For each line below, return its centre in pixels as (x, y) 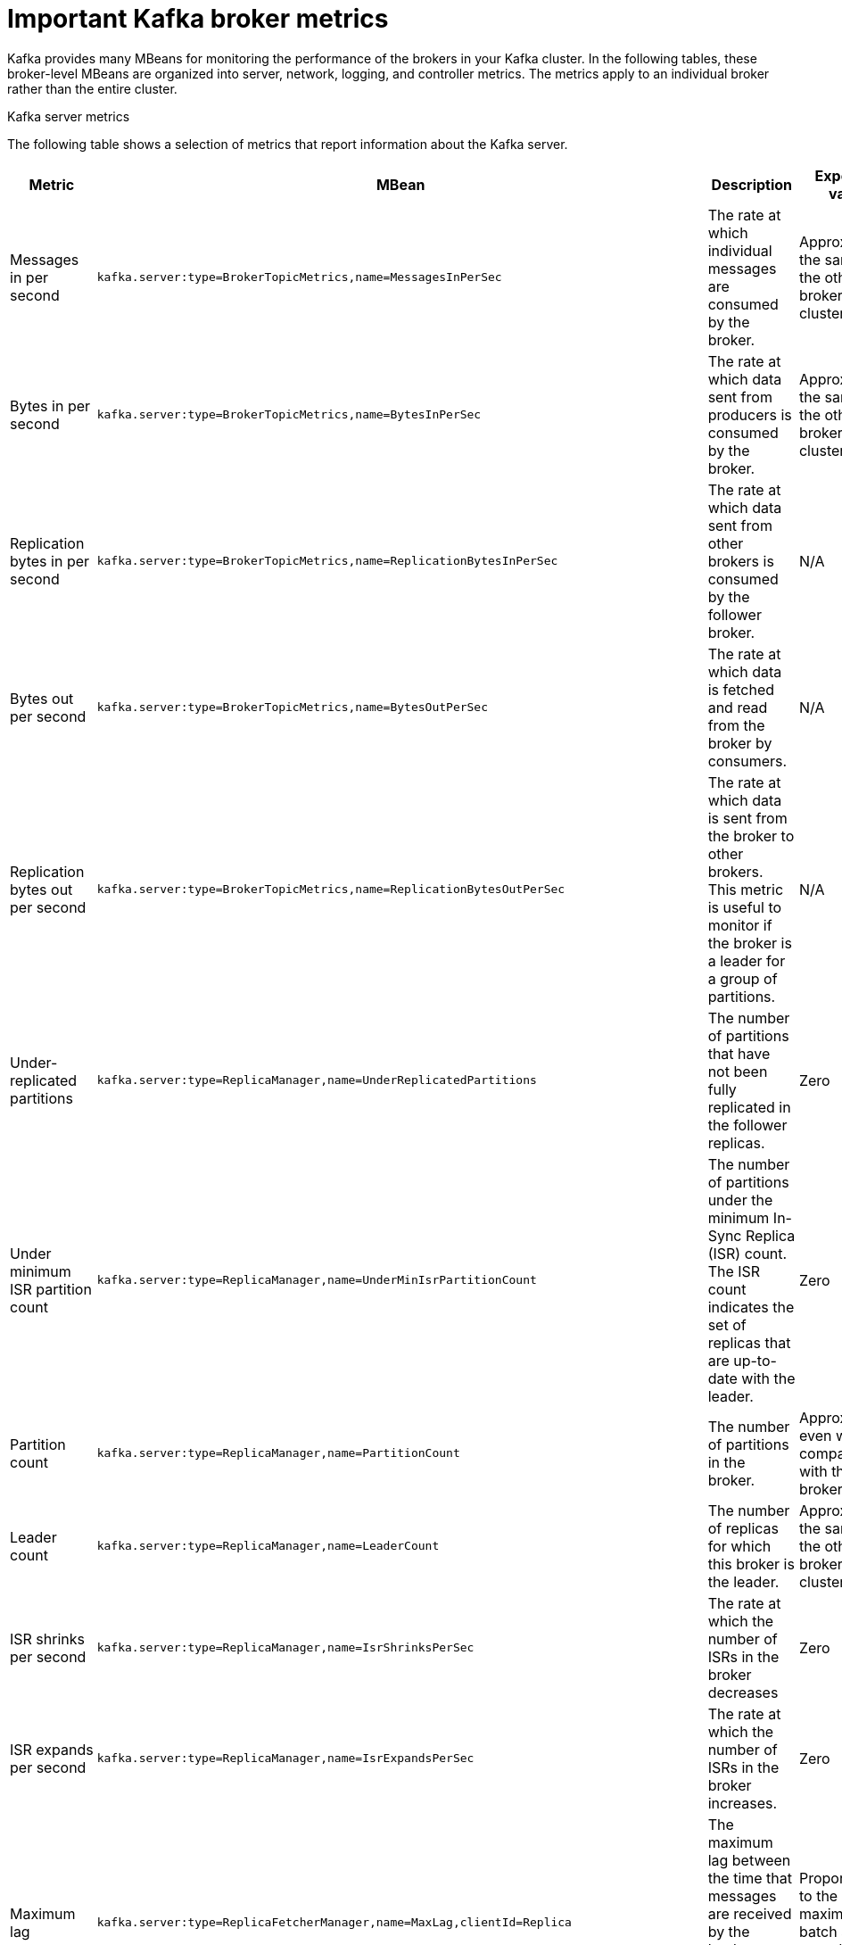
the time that (750, 1878)
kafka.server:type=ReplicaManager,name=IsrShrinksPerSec (285, 1648)
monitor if (740, 925)
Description (752, 184)
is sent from (747, 818)
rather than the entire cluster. (92, 88)
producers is (750, 414)
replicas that (749, 1342)
